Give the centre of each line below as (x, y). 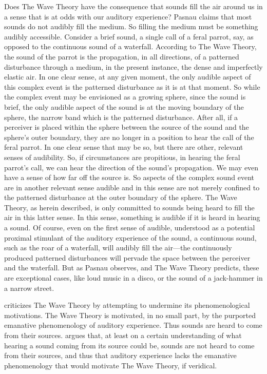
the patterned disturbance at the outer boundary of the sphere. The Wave (121, 197)
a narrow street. (29, 288)
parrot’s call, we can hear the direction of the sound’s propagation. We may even (131, 167)
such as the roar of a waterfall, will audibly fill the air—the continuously (118, 248)
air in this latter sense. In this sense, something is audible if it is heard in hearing (132, 217)
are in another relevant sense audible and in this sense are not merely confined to (132, 187)
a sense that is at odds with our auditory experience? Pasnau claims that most (128, 16)
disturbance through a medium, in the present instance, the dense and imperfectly (133, 66)
